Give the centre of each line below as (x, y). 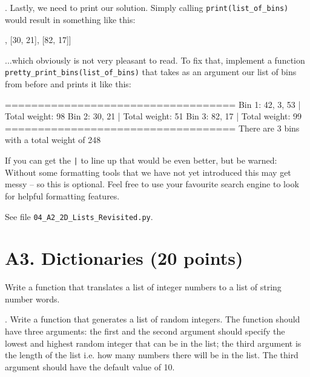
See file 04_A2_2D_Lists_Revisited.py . (79, 216)
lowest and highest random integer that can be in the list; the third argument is (153, 343)
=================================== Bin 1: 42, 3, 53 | (153, 104)
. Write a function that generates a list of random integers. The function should (153, 319)
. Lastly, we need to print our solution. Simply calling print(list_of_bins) (147, 7)
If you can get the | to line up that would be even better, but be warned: (141, 160)
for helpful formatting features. (62, 195)
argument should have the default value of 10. (90, 366)
